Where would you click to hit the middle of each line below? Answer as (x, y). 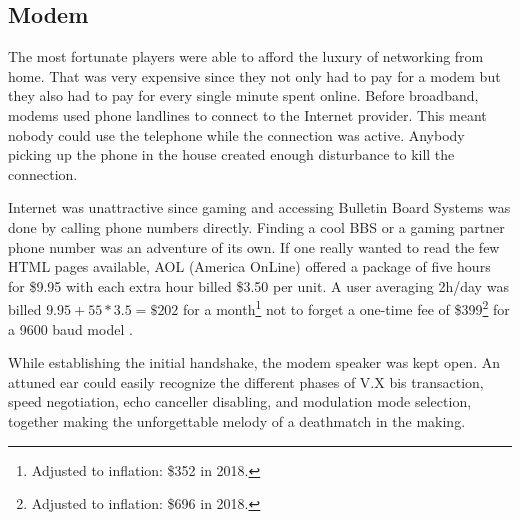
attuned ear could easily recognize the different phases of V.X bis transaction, (246, 381)
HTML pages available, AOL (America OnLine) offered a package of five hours (249, 266)
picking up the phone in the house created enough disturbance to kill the (231, 154)
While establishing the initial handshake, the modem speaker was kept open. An (254, 362)
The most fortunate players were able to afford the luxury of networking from (246, 56)
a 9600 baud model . (70, 328)
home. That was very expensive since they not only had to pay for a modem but (254, 75)
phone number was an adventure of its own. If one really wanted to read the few (254, 246)
